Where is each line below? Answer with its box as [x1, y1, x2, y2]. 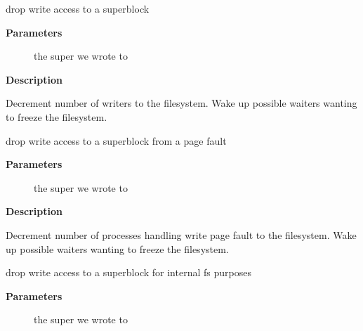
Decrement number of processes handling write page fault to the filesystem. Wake [6, 227, 357, 242]
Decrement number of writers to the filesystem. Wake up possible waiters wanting [6, 96, 357, 110]
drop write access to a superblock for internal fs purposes [6, 265, 251, 280]
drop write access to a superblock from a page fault [6, 133, 227, 148]
